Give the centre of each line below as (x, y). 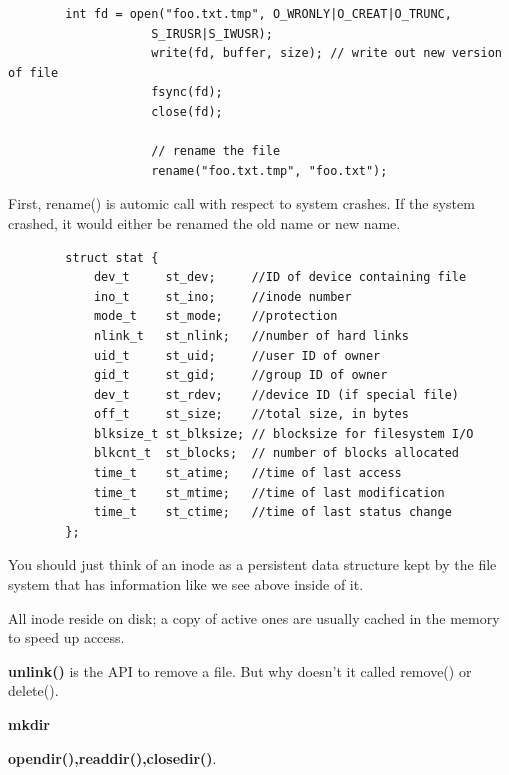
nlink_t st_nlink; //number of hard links (251, 335)
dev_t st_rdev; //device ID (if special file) (276, 394)
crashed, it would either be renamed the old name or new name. (204, 222)
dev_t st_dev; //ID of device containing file (280, 277)
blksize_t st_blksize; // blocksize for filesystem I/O (283, 433)
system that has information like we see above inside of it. (186, 584)
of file (33, 72)
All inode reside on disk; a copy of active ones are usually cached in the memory (254, 617)
